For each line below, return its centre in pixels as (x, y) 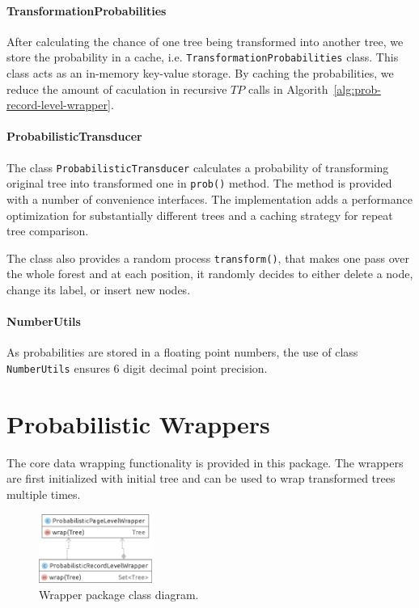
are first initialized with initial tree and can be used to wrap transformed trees (201, 478)
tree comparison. (48, 231)
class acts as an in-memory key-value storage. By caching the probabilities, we (200, 73)
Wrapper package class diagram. (119, 594)
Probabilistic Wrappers (138, 423)
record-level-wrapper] (59, 105)
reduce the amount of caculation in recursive (117, 89)
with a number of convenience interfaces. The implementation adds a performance (209, 198)
